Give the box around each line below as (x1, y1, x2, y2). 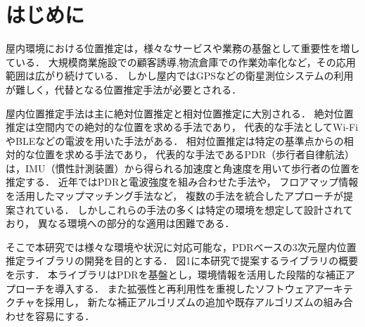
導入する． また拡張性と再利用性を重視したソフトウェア (54, 281, 314, 295)
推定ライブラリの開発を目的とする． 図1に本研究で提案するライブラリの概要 (6, 253, 359, 268)
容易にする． (34, 308, 95, 323)
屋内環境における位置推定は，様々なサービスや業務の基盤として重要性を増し (6, 41, 360, 56)
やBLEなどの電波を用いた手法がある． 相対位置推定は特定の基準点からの (6, 133, 344, 148)
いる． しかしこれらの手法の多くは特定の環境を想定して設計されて (44, 202, 353, 217)
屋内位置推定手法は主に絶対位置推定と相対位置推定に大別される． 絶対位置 (6, 105, 354, 120)
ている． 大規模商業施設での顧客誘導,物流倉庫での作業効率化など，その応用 (6, 54, 356, 69)
